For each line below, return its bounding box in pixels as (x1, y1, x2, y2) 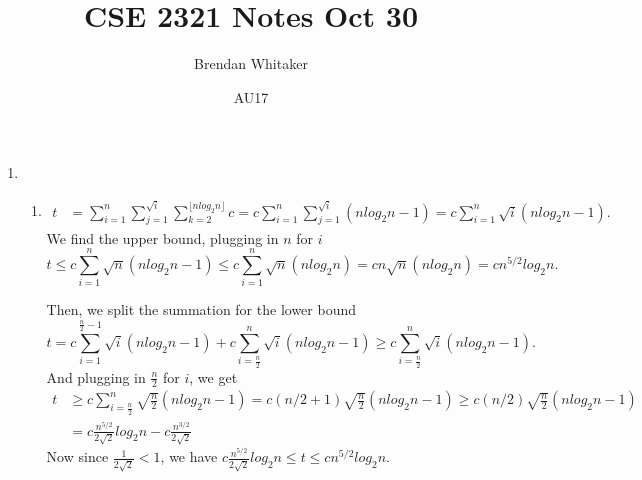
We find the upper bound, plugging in (46, 227, 279, 248)
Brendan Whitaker (194, 53, 308, 74)
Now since (46, 446, 109, 467)
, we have (160, 446, 218, 467)
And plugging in (46, 366, 146, 387)
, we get (189, 366, 238, 387)
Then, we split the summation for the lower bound (46, 299, 356, 320)
